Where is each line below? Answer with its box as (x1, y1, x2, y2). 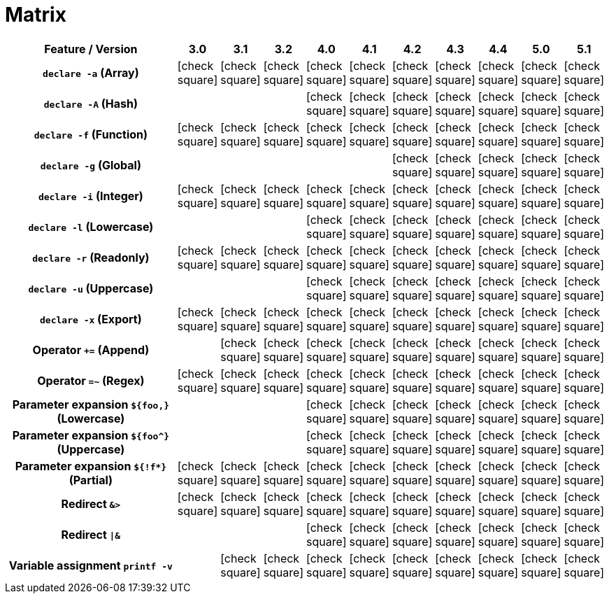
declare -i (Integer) (38, 188, 143, 203)
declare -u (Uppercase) (28, 281, 154, 295)
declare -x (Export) (40, 311, 142, 326)
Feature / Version (44, 41, 138, 56)
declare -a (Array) (43, 65, 139, 80)
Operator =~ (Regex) (37, 373, 145, 388)
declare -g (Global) (40, 157, 141, 172)
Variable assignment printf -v (8, 558, 173, 572)
